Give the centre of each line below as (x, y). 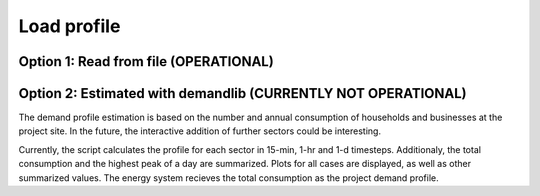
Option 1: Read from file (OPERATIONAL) (146, 61)
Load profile (69, 26)
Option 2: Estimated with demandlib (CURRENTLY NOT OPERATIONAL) (242, 93)
